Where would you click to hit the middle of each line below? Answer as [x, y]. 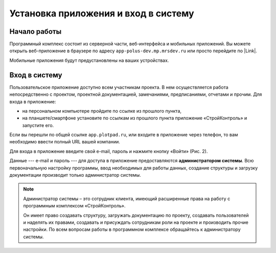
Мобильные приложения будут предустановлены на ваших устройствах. [89, 60]
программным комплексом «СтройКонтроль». [74, 206]
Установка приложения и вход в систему [102, 13]
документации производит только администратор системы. [75, 175]
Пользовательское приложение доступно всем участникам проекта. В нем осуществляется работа [119, 87]
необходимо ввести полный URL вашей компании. [65, 142]
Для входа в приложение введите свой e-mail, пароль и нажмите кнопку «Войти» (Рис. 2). [109, 151]
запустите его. [38, 125]
